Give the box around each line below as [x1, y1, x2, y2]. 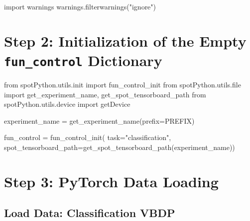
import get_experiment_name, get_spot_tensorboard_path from [4, 89, 206, 99]
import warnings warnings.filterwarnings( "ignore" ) [4, 1, 156, 11]
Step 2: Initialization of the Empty [4, 30, 247, 51]
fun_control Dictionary [4, 50, 162, 70]
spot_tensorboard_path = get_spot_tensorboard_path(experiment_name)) [4, 142, 235, 152]
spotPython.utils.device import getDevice [4, 99, 130, 109]
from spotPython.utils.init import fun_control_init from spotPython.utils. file [4, 79, 241, 90]
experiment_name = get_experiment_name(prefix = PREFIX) [4, 115, 195, 126]
